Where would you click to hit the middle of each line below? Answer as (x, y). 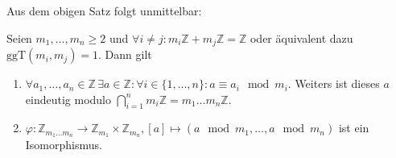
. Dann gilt (125, 54)
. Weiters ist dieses (334, 83)
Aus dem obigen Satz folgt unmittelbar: (104, 10)
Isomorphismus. (64, 145)
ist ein (354, 128)
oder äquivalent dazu (301, 37)
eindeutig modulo (68, 99)
